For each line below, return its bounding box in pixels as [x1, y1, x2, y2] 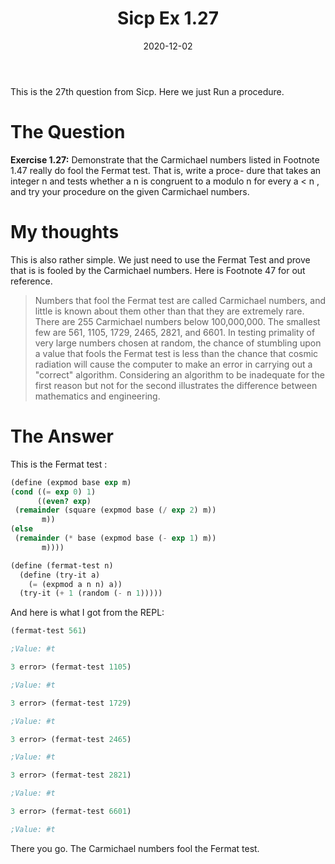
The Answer [10, 425, 114, 447]
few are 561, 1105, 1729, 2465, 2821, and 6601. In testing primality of [34, 326, 316, 338]
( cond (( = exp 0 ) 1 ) [10, 487, 97, 497]
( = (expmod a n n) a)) [28, 579, 123, 589]
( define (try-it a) [19, 570, 101, 580]
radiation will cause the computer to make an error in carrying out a [34, 358, 313, 370]
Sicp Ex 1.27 [117, 7, 219, 30]
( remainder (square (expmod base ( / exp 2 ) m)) [14, 505, 217, 516]
